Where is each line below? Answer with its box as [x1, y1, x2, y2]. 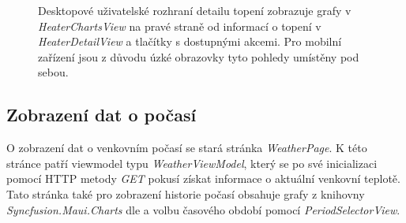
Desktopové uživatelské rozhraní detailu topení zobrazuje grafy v [38, 2, 351, 18]
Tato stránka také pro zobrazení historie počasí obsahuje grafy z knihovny [6, 185, 365, 202]
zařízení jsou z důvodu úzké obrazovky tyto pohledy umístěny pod [38, 48, 359, 65]
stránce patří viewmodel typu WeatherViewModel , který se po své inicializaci [6, 154, 378, 171]
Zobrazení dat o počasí [6, 102, 197, 127]
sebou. [38, 64, 69, 80]
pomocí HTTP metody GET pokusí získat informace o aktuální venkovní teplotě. [6, 170, 400, 187]
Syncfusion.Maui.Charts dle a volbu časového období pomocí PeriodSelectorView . [6, 201, 400, 217]
